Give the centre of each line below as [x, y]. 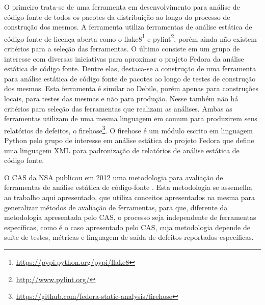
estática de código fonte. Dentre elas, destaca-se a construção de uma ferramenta [130, 68]
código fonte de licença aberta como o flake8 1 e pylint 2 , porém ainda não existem [130, 38]
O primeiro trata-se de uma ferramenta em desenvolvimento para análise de [122, 7]
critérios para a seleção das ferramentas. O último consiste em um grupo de [122, 49]
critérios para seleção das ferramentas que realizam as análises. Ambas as [118, 108]
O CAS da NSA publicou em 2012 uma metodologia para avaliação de [114, 177]
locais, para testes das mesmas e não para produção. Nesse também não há [121, 98]
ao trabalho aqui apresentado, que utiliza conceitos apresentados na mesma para [130, 197]
